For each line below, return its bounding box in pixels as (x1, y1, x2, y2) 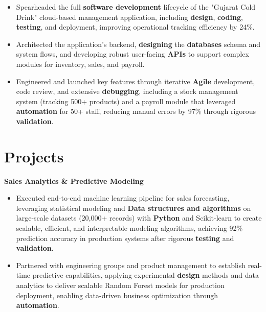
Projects (4, 146, 64, 166)
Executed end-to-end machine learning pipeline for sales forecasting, (16, 193, 230, 203)
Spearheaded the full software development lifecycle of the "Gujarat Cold (16, 2, 256, 12)
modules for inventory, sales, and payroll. (16, 58, 145, 69)
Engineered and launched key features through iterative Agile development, (16, 76, 255, 86)
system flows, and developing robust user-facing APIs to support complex (16, 49, 249, 59)
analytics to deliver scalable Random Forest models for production (16, 280, 225, 290)
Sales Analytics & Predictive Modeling (4, 175, 144, 186)
